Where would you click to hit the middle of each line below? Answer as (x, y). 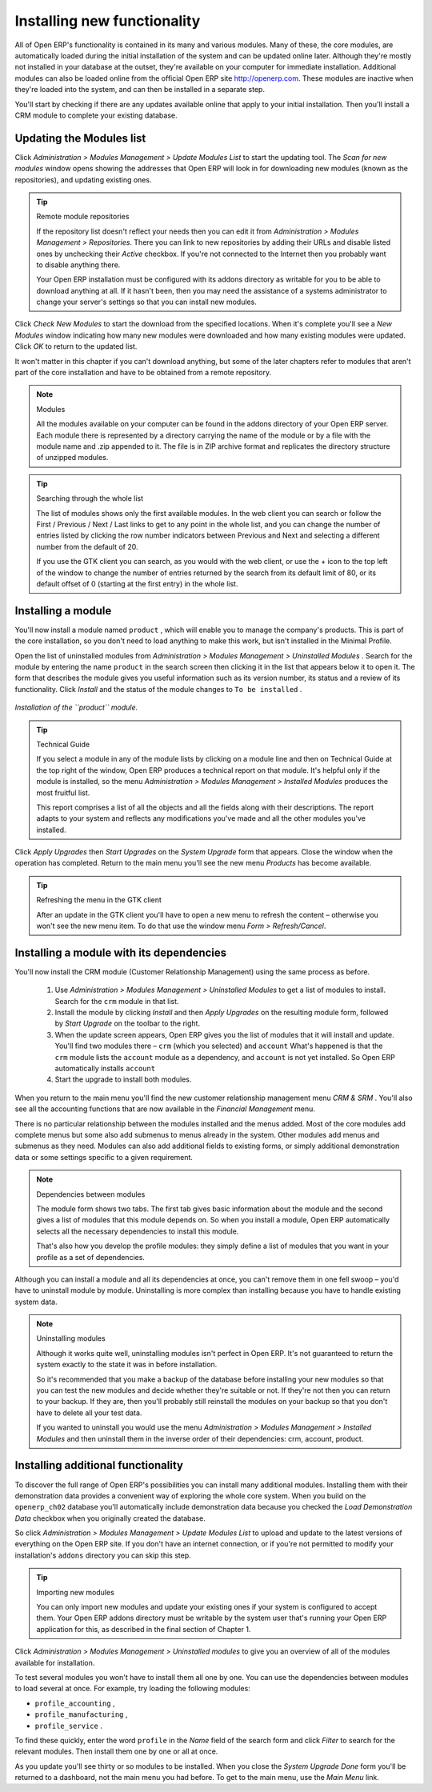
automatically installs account (105, 1069)
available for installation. (55, 1662)
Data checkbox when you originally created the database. (110, 1518)
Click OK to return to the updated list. (76, 346)
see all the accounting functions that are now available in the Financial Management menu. (165, 1109)
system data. (36, 1302)
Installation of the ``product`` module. (76, 707)
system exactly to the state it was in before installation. (127, 1365)
